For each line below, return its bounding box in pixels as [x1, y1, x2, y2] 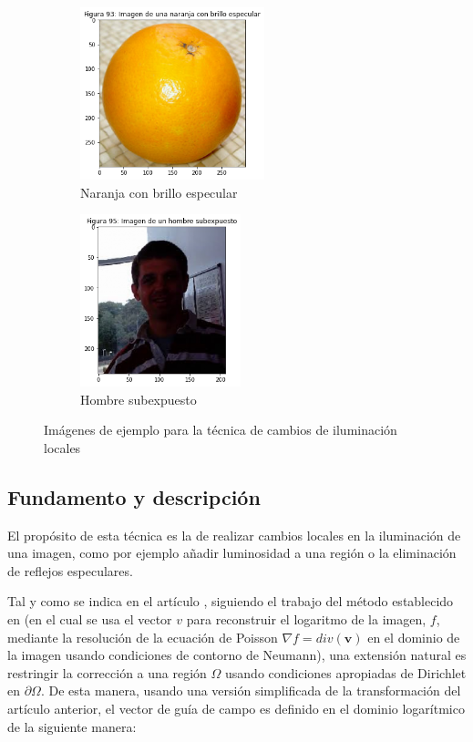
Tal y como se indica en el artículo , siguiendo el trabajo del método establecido [7, 592, 454, 611]
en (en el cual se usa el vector [7, 610, 172, 629]
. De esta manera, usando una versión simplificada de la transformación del [40, 681, 461, 700]
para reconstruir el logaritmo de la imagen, [186, 610, 427, 629]
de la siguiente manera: [7, 716, 137, 736]
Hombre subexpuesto [80, 389, 197, 408]
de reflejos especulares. [7, 561, 133, 580]
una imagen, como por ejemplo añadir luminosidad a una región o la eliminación [7, 543, 457, 562]
